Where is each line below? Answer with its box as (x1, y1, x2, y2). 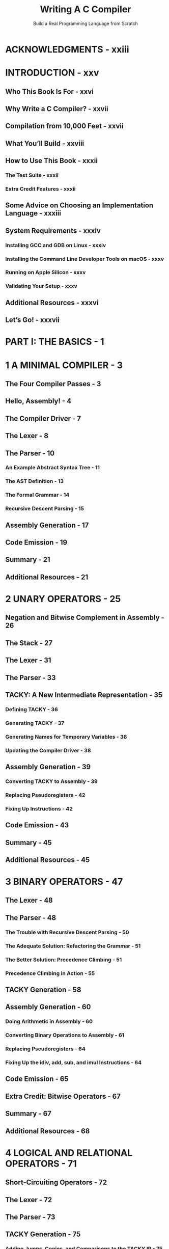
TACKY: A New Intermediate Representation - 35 (5, 690, 163, 699)
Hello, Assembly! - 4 (5, 397, 72, 405)
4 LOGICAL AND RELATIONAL (5, 1147, 133, 1158)
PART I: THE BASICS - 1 (5, 336, 104, 347)
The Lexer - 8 (5, 431, 48, 440)
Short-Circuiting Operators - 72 (5, 1178, 107, 1187)
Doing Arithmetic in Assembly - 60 (5, 1018, 93, 1025)
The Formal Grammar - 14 (5, 492, 70, 499)
